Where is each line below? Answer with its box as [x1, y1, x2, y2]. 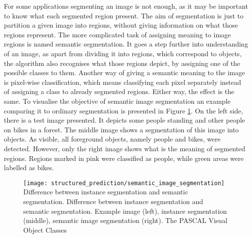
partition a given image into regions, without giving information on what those [4, 20, 238, 30]
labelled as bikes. [4, 162, 54, 173]
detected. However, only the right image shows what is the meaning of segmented [4, 143, 246, 153]
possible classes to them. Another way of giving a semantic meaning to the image [4, 67, 245, 78]
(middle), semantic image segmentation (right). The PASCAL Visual [23, 215, 228, 225]
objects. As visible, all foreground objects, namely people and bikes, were [4, 134, 220, 144]
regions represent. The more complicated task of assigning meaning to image [4, 29, 231, 39]
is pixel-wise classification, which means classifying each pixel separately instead [4, 77, 241, 87]
